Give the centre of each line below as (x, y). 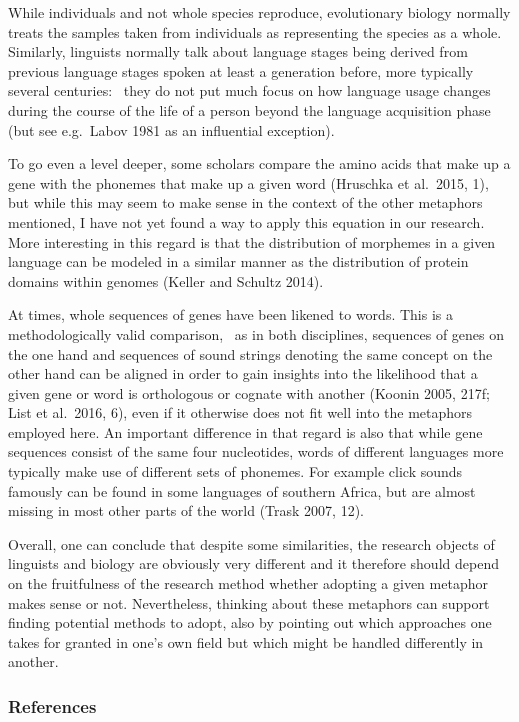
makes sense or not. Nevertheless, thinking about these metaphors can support (249, 602)
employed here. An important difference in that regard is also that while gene (245, 431)
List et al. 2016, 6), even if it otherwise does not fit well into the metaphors (240, 412)
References (52, 705)
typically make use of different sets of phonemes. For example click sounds (235, 471)
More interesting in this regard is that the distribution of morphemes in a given (252, 241)
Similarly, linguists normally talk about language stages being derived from (238, 51)
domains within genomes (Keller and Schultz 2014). (166, 280)
